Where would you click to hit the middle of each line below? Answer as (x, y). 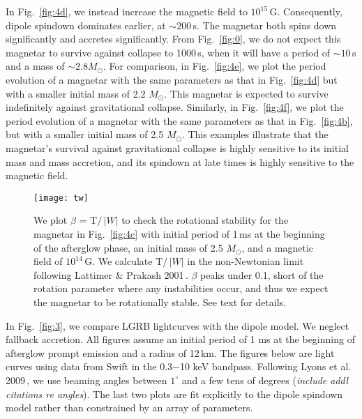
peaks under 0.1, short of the (262, 274)
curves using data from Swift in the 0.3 (89, 366)
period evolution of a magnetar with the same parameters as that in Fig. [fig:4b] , (179, 120)
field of (48, 261)
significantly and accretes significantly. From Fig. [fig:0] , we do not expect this (173, 39)
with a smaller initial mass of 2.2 (76, 93)
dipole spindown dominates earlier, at (86, 25)
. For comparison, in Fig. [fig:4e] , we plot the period (214, 66)
